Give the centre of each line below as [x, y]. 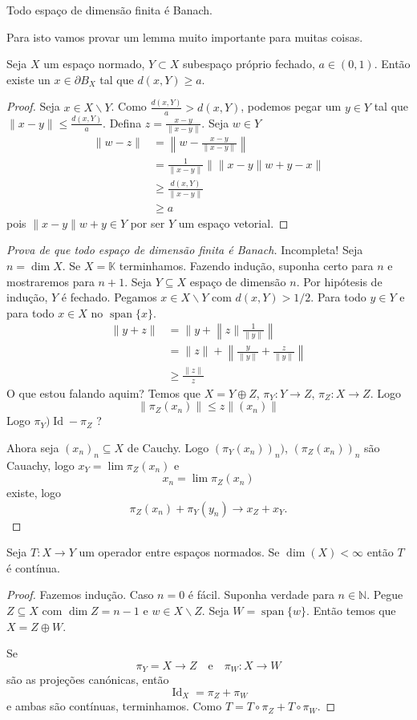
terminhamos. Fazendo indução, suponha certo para [246, 265]
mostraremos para [51, 281]
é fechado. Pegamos [109, 297]
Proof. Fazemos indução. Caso [80, 595]
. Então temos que [351, 611]
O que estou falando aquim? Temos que [104, 392]
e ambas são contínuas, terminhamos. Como [114, 706]
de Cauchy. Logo [168, 447]
